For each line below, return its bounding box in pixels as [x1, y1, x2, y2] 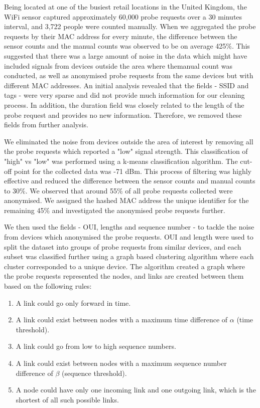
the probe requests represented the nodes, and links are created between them [4, 271, 244, 281]
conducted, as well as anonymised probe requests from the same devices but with [4, 70, 253, 81]
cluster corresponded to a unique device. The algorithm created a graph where [4, 261, 245, 271]
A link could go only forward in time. [16, 297, 131, 308]
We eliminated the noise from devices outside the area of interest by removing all [4, 136, 253, 146]
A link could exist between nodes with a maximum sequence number [16, 358, 227, 368]
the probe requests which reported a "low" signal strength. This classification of [4, 146, 248, 156]
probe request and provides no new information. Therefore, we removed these [4, 109, 242, 120]
